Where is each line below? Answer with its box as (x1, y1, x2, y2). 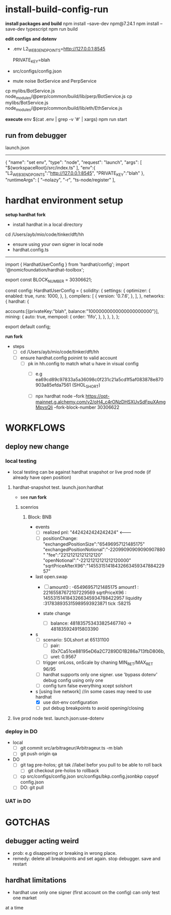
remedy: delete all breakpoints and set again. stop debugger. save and (12, 856, 161, 862)
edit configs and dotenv (5, 36, 57, 42)
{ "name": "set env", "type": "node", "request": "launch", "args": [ (5, 159, 142, 165)
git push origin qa (20, 751, 58, 757)
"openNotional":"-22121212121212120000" (43, 557, 131, 563)
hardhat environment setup (5, 194, 124, 206)
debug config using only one (43, 677, 103, 683)
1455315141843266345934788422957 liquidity (43, 595, 142, 601)
